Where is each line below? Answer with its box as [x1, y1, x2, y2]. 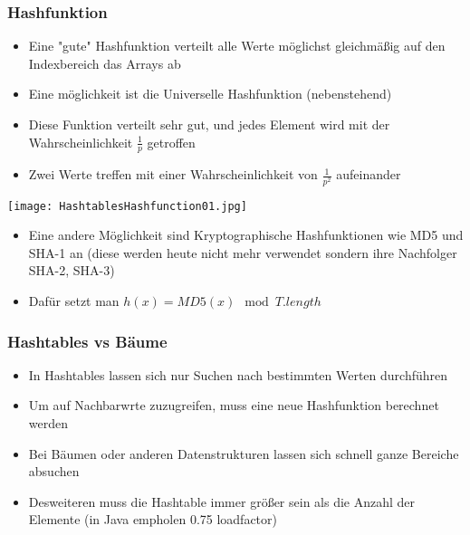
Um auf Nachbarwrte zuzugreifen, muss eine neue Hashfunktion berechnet [28, 396, 439, 415]
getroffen [147, 132, 196, 151]
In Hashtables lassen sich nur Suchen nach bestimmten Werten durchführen [28, 365, 448, 384]
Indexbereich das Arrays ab [28, 53, 181, 72]
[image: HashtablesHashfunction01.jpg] [7, 199, 247, 213]
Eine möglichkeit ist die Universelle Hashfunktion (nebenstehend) [28, 84, 392, 103]
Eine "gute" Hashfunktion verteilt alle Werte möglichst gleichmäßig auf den [28, 36, 446, 55]
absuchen [28, 462, 80, 481]
